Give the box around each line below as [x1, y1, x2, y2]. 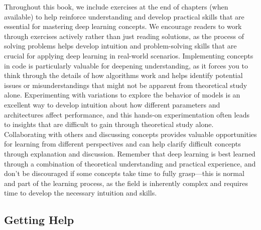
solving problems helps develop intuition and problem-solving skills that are [4, 40, 237, 51]
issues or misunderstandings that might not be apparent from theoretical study [4, 79, 247, 90]
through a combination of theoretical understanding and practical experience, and [4, 158, 256, 168]
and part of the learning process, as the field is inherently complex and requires [4, 177, 248, 188]
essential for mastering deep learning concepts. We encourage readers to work [4, 21, 242, 31]
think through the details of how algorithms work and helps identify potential [4, 70, 243, 80]
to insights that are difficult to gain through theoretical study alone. [4, 119, 214, 129]
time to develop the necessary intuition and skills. [4, 187, 157, 198]
